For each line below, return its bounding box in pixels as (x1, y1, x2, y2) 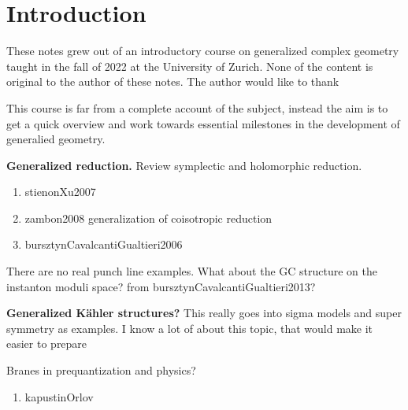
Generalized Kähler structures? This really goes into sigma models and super (6, 305, 402, 321)
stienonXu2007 (24, 183, 96, 200)
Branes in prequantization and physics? (6, 362, 196, 379)
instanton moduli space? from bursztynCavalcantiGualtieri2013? (6, 278, 316, 294)
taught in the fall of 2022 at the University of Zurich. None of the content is (6, 57, 373, 74)
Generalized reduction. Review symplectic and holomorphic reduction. (6, 157, 362, 173)
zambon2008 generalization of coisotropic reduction (24, 209, 273, 226)
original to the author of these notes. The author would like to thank (6, 73, 339, 90)
